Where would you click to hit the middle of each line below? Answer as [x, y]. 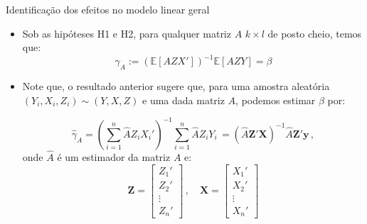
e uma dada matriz [183, 100]
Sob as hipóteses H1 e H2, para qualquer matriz [127, 33]
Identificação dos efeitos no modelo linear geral [108, 9]
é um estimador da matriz [114, 156]
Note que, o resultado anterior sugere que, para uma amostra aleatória [176, 86]
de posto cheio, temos [315, 33]
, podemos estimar [276, 100]
